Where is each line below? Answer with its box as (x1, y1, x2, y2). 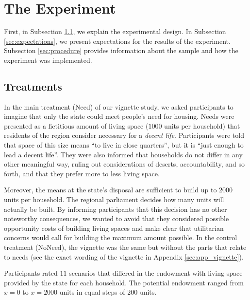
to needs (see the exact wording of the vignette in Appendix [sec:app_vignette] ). (4, 251, 244, 262)
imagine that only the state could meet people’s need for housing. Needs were (4, 111, 234, 121)
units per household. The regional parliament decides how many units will (4, 194, 224, 205)
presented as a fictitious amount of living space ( (4, 120, 149, 131)
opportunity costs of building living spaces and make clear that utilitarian (4, 223, 224, 233)
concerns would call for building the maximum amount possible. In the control (4, 232, 237, 243)
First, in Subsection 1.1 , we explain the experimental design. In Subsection (4, 26, 226, 37)
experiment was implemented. (4, 55, 92, 65)
